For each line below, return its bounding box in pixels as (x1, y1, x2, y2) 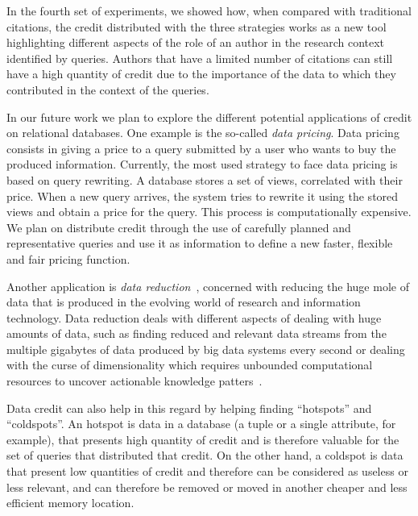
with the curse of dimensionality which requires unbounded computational (6, 356, 373, 373)
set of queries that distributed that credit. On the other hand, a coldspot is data (6, 447, 404, 464)
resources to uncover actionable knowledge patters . (6, 372, 263, 389)
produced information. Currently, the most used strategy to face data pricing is (6, 156, 398, 173)
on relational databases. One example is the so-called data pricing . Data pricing (6, 124, 399, 141)
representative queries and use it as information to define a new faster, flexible (6, 235, 393, 252)
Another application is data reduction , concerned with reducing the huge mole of (6, 277, 409, 294)
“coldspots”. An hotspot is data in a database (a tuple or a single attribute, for (6, 415, 396, 432)
